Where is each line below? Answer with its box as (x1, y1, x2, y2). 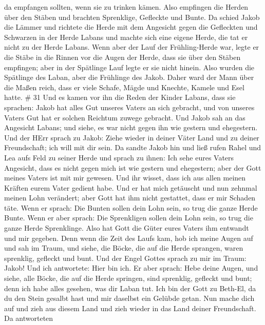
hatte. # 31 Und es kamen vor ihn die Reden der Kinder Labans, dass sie (4, 92, 236, 103)
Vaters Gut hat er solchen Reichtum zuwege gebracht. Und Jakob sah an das (4, 112, 245, 123)
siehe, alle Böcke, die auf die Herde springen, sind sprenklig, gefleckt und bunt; (4, 273, 252, 283)
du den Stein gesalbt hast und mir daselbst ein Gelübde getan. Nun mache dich (4, 293, 255, 303)
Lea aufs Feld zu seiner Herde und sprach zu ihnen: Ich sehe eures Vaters (4, 152, 234, 162)
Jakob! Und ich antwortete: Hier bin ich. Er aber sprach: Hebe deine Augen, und (4, 262, 258, 273)
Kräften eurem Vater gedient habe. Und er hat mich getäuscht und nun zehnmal (4, 182, 257, 193)
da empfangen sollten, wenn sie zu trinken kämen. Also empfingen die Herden (4, 2, 249, 12)
